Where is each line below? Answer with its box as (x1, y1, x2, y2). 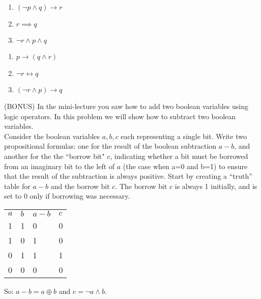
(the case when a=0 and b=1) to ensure (123, 160, 248, 171)
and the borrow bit (50, 180, 110, 191)
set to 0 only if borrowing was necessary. (4, 191, 130, 201)
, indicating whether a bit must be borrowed (110, 150, 248, 161)
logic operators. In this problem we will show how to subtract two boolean (4, 111, 236, 121)
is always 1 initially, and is (175, 180, 257, 191)
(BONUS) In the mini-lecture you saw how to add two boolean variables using (4, 101, 248, 111)
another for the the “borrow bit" (4, 150, 105, 161)
